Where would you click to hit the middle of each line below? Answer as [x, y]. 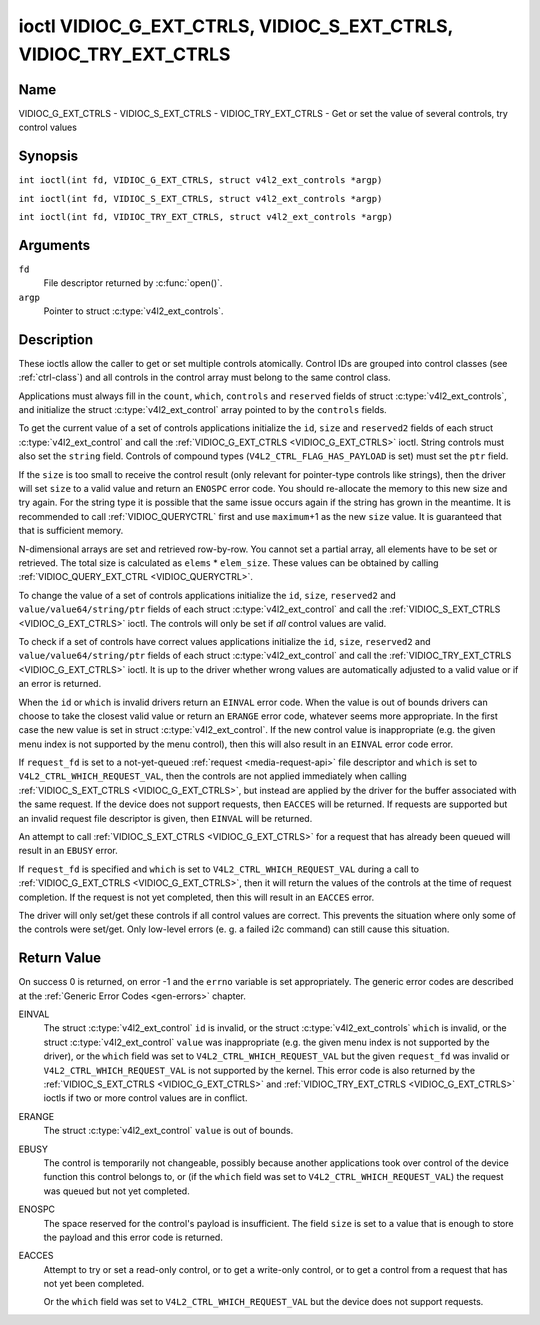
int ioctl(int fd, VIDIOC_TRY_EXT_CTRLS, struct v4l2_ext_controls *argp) [206, 216]
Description [56, 339]
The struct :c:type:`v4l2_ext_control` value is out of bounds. [168, 1131]
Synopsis [48, 156]
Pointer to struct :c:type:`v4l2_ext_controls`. [133, 311]
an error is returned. [60, 684]
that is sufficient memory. [71, 531]
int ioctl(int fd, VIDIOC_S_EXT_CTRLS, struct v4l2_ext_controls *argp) [200, 198]
